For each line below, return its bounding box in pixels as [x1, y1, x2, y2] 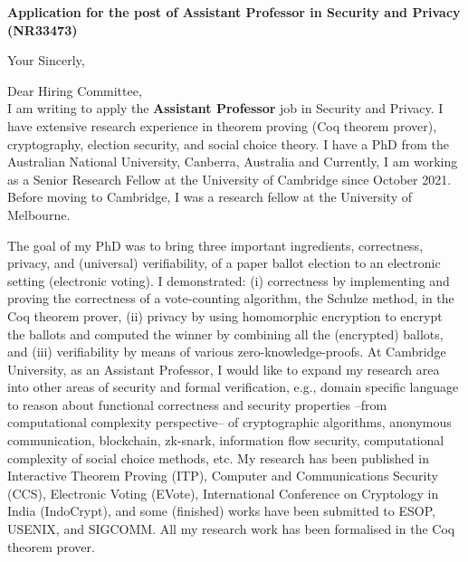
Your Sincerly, [7, 51, 85, 70]
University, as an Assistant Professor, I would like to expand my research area [7, 359, 440, 378]
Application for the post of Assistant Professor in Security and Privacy [7, 3, 461, 21]
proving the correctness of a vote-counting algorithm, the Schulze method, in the [7, 289, 454, 308]
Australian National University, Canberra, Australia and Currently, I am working [7, 152, 458, 171]
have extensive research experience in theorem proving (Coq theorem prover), [7, 116, 437, 135]
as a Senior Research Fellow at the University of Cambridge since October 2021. [7, 169, 452, 188]
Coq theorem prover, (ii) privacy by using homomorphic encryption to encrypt [7, 306, 443, 325]
